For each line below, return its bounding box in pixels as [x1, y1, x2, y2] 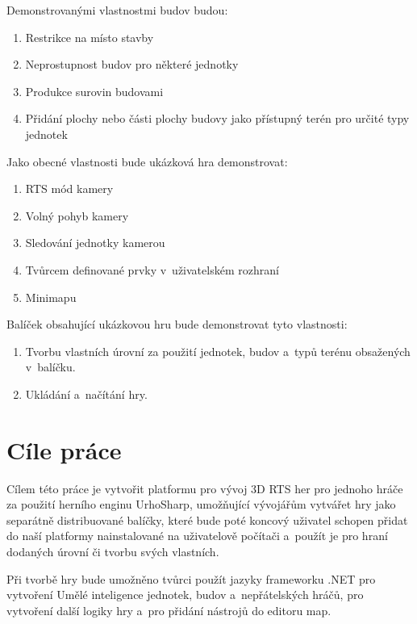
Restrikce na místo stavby [25, 28, 154, 45]
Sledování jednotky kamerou [25, 234, 165, 251]
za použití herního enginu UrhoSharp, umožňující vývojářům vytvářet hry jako [6, 496, 396, 513]
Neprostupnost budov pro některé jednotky [25, 56, 239, 73]
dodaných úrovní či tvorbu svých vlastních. [6, 543, 219, 559]
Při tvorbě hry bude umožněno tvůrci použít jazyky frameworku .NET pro [6, 570, 376, 587]
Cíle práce [6, 433, 122, 466]
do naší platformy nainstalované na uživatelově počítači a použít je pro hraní [6, 527, 388, 544]
